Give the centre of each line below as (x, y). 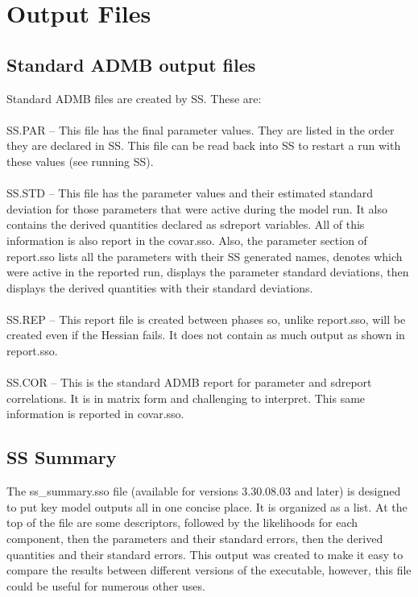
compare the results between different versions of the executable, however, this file (209, 570)
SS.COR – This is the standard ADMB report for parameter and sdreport (189, 382)
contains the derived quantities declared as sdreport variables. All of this (186, 224)
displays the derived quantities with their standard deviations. (160, 287)
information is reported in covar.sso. (95, 414)
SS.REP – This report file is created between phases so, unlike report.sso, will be (206, 319)
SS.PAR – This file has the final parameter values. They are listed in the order (201, 129)
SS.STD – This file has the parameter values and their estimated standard (190, 193)
